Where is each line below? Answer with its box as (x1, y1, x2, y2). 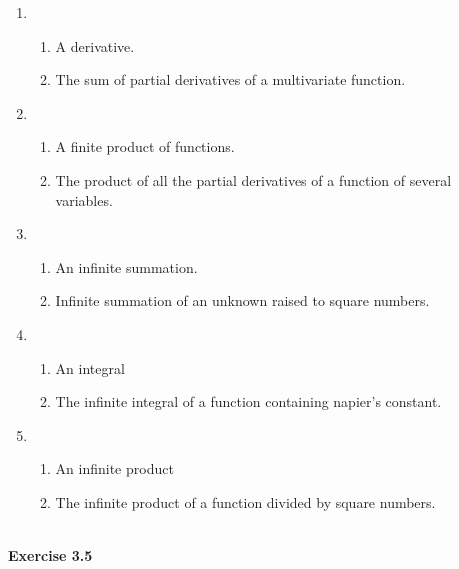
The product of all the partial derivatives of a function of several (55, 169, 452, 190)
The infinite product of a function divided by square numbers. (55, 491, 436, 512)
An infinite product (55, 458, 174, 479)
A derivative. (55, 35, 135, 56)
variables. (55, 189, 113, 210)
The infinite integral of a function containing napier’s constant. (55, 391, 442, 412)
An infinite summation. (55, 256, 198, 277)
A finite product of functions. (55, 136, 235, 157)
